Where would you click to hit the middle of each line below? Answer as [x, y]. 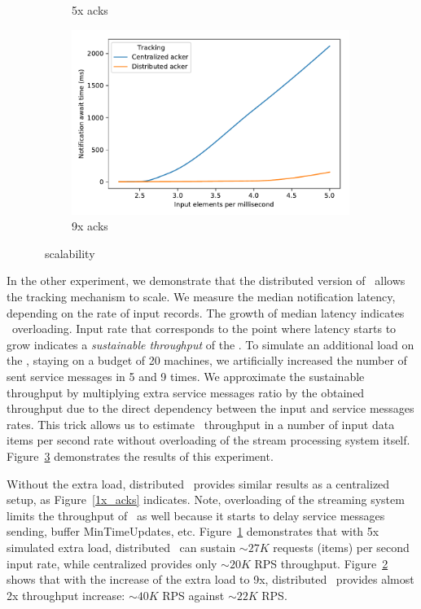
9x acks [90, 226]
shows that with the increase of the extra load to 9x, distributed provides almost [210, 579]
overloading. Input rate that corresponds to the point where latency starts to [204, 329]
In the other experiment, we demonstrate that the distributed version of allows [206, 280]
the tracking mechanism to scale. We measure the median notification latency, [201, 296]
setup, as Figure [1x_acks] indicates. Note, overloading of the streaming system [206, 499]
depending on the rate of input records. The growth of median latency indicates [206, 312]
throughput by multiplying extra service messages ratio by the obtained [186, 392]
